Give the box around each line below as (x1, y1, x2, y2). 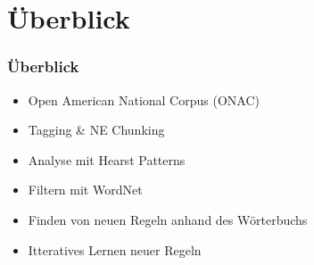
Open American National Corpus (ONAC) (28, 90, 260, 109)
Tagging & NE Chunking (28, 120, 165, 139)
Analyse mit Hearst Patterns (28, 150, 186, 169)
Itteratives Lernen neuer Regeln (28, 240, 202, 259)
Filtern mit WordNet (28, 180, 143, 199)
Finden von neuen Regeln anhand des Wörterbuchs (28, 210, 308, 228)
